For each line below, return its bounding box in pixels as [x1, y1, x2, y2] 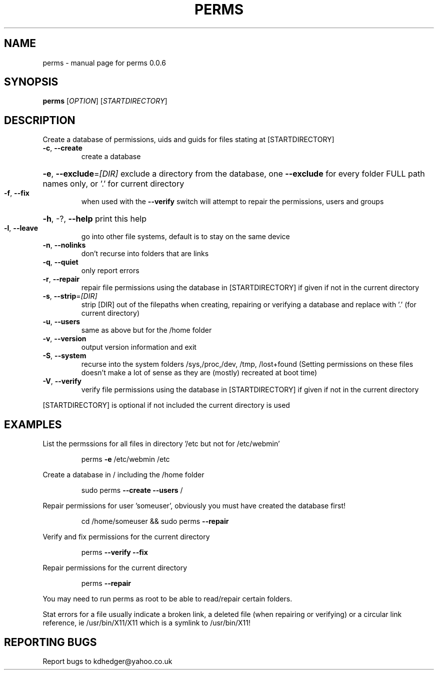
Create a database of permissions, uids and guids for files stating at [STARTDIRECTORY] [42, 135, 334, 144]
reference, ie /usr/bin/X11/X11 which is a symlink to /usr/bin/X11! [42, 618, 250, 627]
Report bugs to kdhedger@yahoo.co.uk [42, 656, 172, 665]
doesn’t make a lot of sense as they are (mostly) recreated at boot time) [81, 368, 317, 377]
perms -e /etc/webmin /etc [81, 455, 170, 464]
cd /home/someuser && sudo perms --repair [81, 517, 229, 526]
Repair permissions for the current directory [42, 563, 187, 572]
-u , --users [42, 317, 80, 326]
